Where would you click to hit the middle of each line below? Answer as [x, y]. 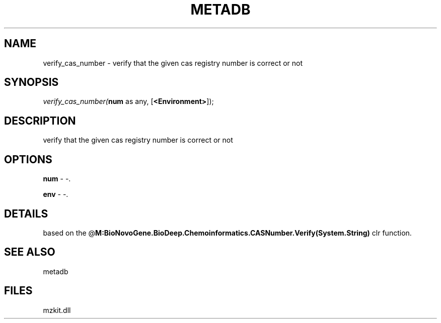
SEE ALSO [30, 252]
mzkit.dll [57, 310]
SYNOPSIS [31, 82]
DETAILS [26, 213]
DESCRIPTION [40, 121]
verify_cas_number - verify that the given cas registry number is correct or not [173, 63]
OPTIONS [28, 159]
